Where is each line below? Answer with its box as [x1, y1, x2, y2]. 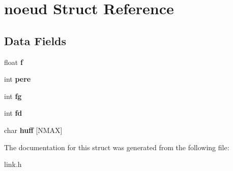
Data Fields [4, 32, 67, 48]
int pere [4, 74, 31, 84]
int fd [4, 108, 22, 118]
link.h [4, 159, 22, 169]
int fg [4, 90, 22, 101]
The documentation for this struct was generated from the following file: [4, 142, 229, 152]
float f [4, 56, 23, 67]
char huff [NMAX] [4, 124, 63, 135]
